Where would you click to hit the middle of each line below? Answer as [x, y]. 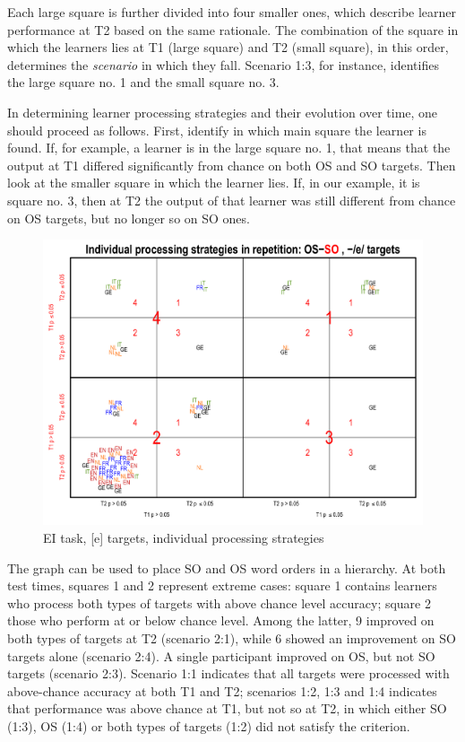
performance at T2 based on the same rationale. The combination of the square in [233, 29]
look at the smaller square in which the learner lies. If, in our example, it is [214, 183]
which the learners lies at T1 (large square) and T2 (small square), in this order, [228, 47]
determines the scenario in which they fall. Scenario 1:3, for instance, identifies [223, 64]
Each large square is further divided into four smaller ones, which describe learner [232, 12]
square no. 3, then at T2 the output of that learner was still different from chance [232, 200]
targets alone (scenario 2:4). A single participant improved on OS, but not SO [221, 655]
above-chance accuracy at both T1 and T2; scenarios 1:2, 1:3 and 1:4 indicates [222, 690]
